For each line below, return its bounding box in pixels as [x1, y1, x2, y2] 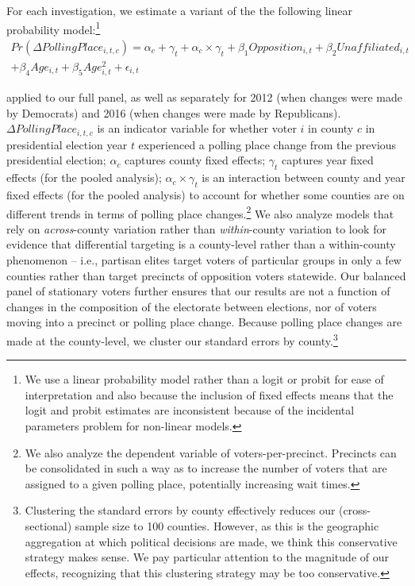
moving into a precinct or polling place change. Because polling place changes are [6, 314, 402, 330]
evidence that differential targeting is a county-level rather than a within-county [6, 236, 396, 253]
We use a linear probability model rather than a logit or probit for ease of [25, 371, 384, 387]
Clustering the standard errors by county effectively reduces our [25, 502, 336, 519]
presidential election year [6, 136, 128, 152]
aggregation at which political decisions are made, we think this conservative [25, 533, 398, 549]
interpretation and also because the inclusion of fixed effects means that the [25, 386, 394, 403]
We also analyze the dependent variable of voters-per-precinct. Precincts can [25, 444, 397, 461]
